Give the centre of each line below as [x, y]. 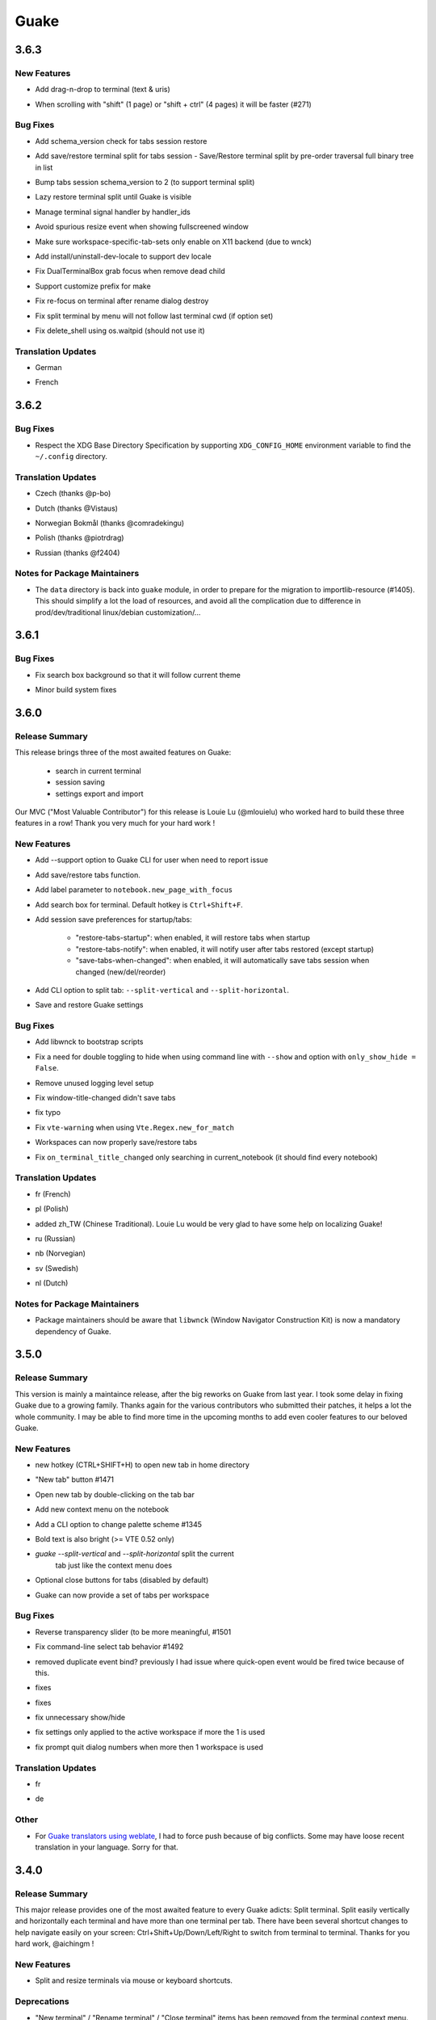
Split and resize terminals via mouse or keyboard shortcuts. [134, 1980]
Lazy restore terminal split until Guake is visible [113, 197]
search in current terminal [98, 771]
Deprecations [42, 2001]
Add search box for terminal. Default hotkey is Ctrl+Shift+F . [139, 904]
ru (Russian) [55, 1238]
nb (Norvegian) [61, 1253]
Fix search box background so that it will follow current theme [138, 675]
